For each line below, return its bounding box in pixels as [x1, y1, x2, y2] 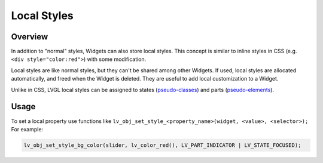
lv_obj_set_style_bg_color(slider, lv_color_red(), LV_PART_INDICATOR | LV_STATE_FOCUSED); [23, 142, 301, 149]
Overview [11, 32, 48, 42]
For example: [11, 125, 44, 133]
